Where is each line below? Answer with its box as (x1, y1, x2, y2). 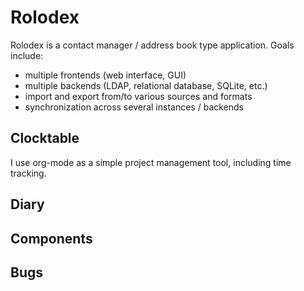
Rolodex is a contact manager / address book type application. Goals (10, 39, 295, 51)
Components (10, 230, 93, 247)
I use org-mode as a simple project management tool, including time (10, 156, 292, 168)
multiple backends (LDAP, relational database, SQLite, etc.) (24, 79, 268, 91)
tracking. (10, 167, 47, 179)
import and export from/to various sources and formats (24, 90, 253, 102)
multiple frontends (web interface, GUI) (24, 69, 187, 81)
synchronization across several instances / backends (24, 101, 245, 113)
